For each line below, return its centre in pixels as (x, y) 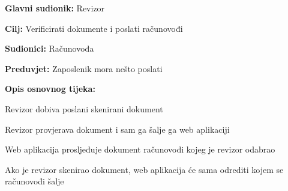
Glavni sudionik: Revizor (55, 8)
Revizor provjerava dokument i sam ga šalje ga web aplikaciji (117, 129)
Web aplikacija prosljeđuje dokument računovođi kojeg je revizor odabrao (140, 149)
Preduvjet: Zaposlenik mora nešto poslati (84, 68)
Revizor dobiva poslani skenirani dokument (84, 108)
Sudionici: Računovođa (49, 48)
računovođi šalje (34, 181)
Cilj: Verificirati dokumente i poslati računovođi (94, 28)
